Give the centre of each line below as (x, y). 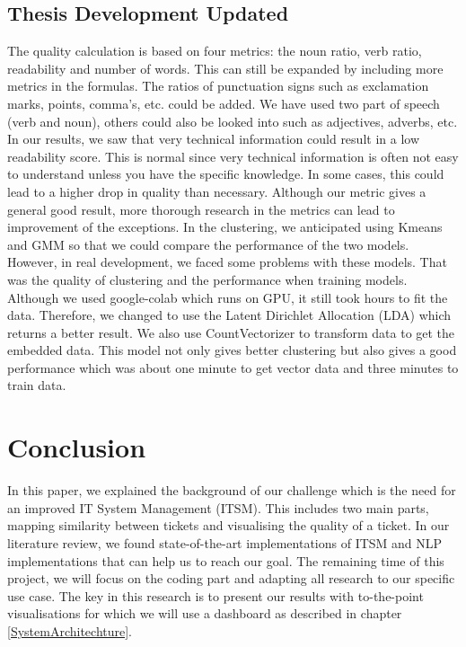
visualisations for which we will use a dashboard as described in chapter (205, 613)
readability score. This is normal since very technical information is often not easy (233, 156)
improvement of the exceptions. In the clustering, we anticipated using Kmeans (225, 227)
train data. (37, 385)
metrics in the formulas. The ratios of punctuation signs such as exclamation (218, 86)
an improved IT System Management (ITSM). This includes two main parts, (218, 507)
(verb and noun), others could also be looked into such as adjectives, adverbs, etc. (233, 121)
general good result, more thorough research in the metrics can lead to (201, 209)
